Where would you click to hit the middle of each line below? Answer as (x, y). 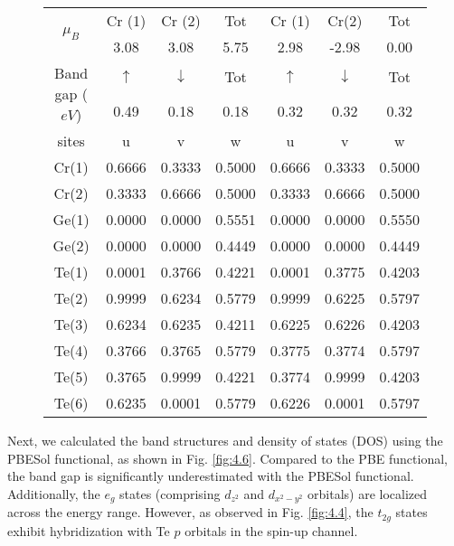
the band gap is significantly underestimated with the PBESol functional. (211, 476)
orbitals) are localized (368, 493)
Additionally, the (54, 493)
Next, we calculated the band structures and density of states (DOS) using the (225, 440)
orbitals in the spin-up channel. (271, 530)
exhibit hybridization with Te (89, 530)
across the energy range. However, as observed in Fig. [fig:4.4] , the (190, 512)
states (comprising (170, 493)
